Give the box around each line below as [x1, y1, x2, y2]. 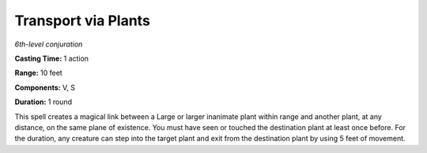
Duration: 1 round [14, 97, 73, 106]
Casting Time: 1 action [14, 54, 89, 63]
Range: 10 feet [14, 68, 62, 78]
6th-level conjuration [14, 39, 83, 49]
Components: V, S [14, 83, 75, 92]
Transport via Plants [14, 12, 150, 29]
